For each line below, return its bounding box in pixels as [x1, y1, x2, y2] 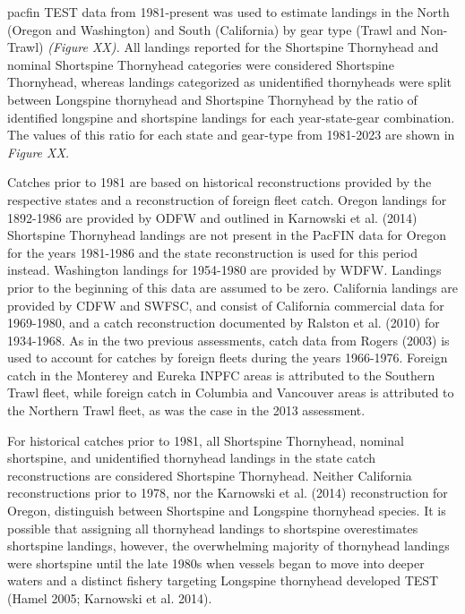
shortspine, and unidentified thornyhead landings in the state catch [7, 448, 376, 467]
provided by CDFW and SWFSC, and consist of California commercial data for [7, 295, 444, 314]
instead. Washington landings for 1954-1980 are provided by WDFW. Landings [7, 260, 442, 279]
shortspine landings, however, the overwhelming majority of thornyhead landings [7, 536, 450, 555]
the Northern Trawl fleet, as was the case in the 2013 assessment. [7, 401, 366, 420]
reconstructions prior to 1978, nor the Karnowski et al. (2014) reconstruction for [7, 483, 448, 502]
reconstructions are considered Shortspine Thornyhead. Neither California [7, 465, 412, 484]
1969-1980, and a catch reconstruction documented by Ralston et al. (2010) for [7, 313, 440, 332]
